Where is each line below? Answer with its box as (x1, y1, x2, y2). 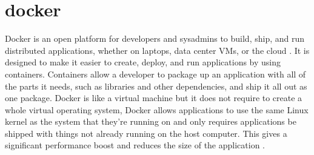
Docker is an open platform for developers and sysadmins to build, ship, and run (5, 32, 305, 45)
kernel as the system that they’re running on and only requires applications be (5, 115, 296, 128)
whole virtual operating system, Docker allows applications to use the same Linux (5, 103, 309, 116)
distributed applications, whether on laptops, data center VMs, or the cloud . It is (5, 44, 310, 56)
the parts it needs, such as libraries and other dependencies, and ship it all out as (5, 79, 307, 92)
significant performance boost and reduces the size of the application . (5, 139, 266, 151)
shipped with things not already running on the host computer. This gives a (5, 127, 287, 139)
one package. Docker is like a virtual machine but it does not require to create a (5, 91, 302, 104)
